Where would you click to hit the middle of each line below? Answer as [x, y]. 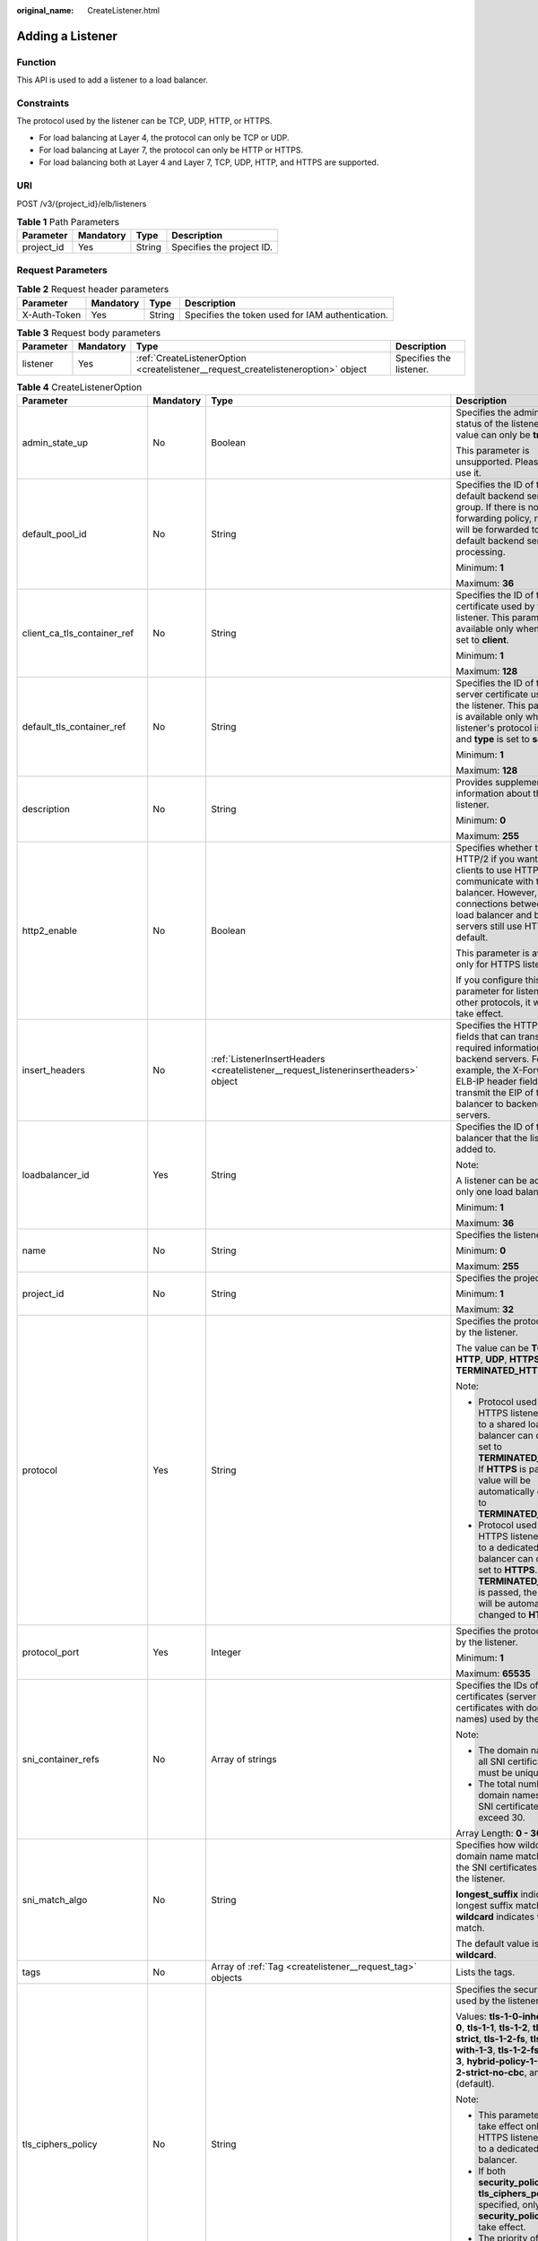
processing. [481, 552]
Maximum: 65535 [493, 1674]
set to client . [483, 640]
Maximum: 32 [485, 1310]
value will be [504, 1481]
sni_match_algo [55, 1900]
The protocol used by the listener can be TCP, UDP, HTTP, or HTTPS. [144, 121]
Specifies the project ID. [222, 247]
